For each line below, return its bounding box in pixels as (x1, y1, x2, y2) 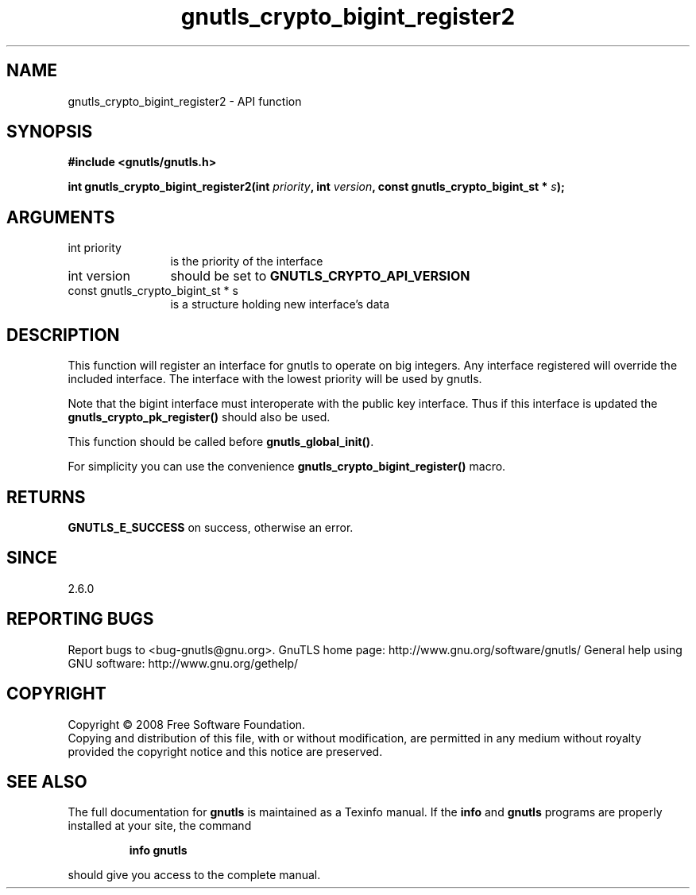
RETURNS (6, 486, 86, 507)
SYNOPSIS (6, 122, 93, 142)
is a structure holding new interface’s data (170, 297, 390, 312)
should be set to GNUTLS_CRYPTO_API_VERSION (170, 268, 470, 285)
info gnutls (129, 843, 188, 858)
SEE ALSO (6, 771, 87, 792)
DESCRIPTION (6, 324, 120, 345)
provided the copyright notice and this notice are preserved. (68, 744, 383, 758)
